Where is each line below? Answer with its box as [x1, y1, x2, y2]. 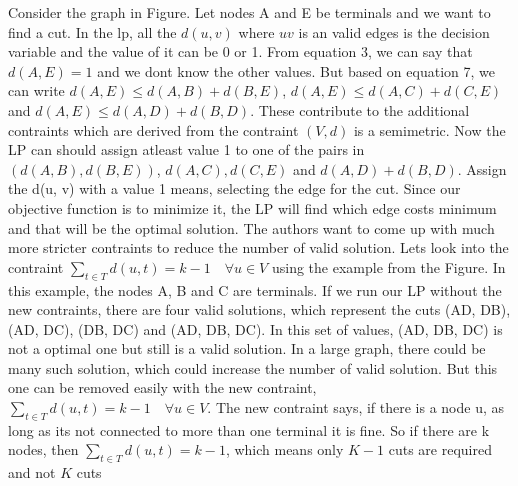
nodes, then [8, 439, 79, 460]
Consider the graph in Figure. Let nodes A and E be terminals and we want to [8, 2, 491, 22]
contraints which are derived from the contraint [8, 119, 299, 140]
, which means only [225, 439, 344, 460]
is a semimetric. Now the [353, 119, 506, 140]
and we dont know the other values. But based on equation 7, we [97, 60, 495, 81]
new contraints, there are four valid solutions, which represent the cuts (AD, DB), [8, 299, 511, 320]
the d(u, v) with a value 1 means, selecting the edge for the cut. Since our [8, 178, 461, 199]
